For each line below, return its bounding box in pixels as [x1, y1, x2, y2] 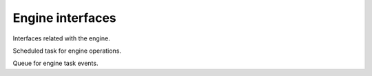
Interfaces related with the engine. [12, 34, 110, 42]
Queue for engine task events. [12, 59, 99, 68]
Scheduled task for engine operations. [12, 47, 122, 55]
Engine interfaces [12, 10, 116, 25]
